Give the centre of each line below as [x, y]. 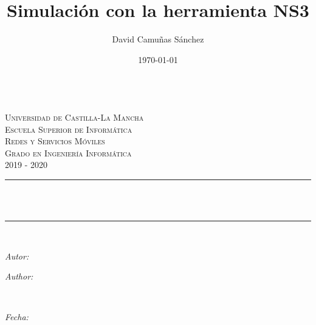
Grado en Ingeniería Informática [68, 152]
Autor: [17, 256]
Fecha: [17, 317]
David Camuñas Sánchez [158, 39]
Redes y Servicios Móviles [55, 141]
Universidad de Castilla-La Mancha [74, 117]
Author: [19, 276]
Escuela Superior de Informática [69, 129]
